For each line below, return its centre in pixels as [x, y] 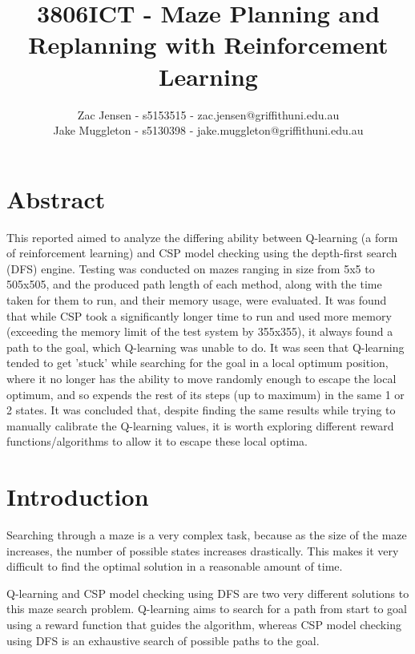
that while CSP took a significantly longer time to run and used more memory [199, 315]
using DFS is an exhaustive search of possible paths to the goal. [163, 640]
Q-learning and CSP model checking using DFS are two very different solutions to [208, 593]
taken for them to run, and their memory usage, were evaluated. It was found [197, 300]
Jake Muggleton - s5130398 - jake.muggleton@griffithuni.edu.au [208, 130]
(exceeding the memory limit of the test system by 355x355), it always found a [200, 331]
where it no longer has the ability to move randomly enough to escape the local [201, 378]
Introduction [78, 497]
